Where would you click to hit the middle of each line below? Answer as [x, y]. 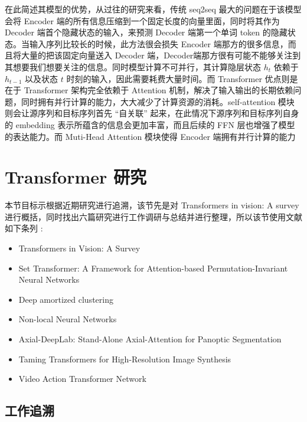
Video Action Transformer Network [82, 379]
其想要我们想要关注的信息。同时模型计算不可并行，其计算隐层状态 [133, 66]
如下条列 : [24, 228]
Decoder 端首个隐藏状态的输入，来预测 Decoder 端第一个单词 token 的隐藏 [146, 32]
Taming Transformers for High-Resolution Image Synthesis [125, 359]
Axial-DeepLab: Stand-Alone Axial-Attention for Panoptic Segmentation [150, 339]
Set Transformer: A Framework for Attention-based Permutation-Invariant [153, 268]
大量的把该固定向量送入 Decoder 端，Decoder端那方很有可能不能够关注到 [161, 55]
